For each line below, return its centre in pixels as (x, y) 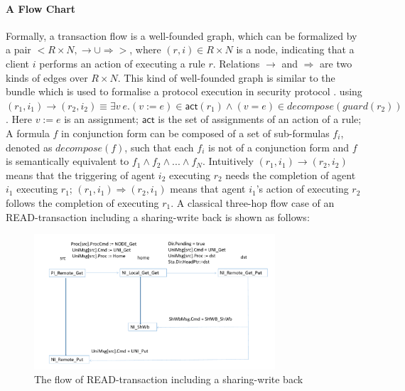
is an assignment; (102, 119)
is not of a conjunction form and (279, 147)
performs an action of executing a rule (122, 63)
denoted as (29, 147)
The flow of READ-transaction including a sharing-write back (169, 379)
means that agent (208, 189)
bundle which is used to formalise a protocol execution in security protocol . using (184, 91)
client (18, 63)
